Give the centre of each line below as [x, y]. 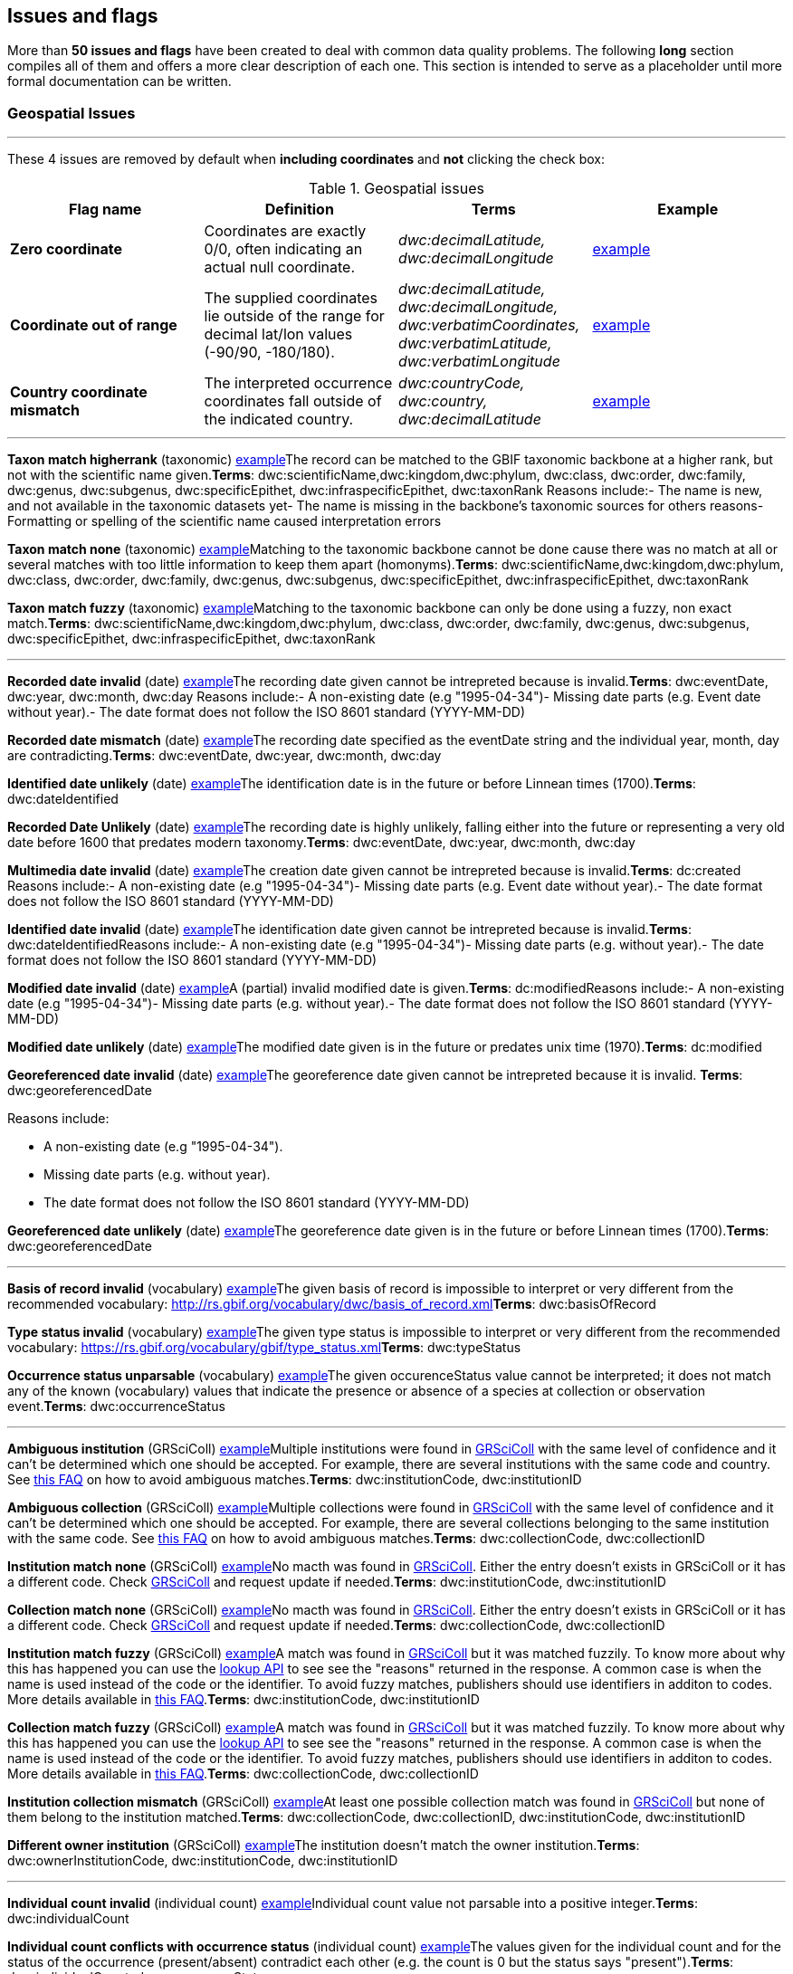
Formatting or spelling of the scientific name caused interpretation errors [225, 521]
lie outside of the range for [294, 316]
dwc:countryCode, [462, 383]
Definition [299, 210]
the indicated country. [279, 420]
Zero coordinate [66, 249]
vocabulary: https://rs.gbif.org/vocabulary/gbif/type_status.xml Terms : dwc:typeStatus [264, 1348]
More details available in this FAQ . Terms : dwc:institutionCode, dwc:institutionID [244, 1700]
